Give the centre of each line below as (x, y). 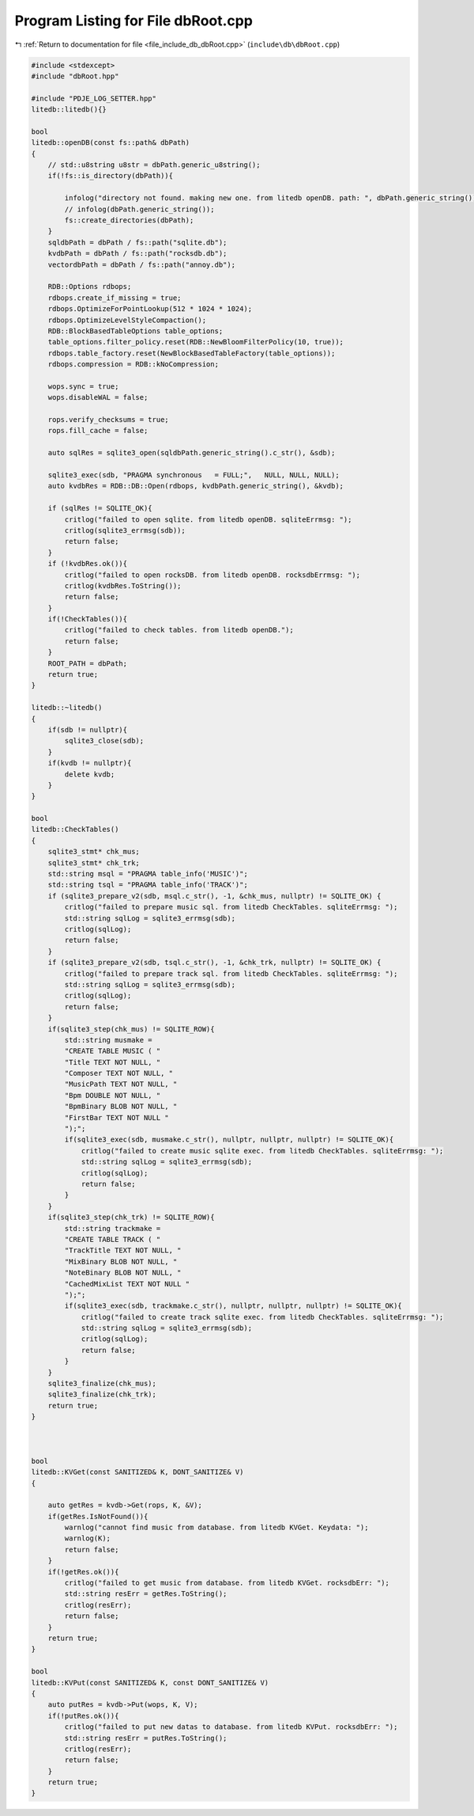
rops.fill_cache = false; (98, 431)
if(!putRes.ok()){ (83, 1715)
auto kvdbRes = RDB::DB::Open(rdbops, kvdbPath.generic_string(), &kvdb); (196, 486)
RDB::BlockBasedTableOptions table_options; (135, 331)
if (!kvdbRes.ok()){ (88, 564)
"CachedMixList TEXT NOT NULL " (127, 1284)
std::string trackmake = (113, 1228)
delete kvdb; (90, 774)
